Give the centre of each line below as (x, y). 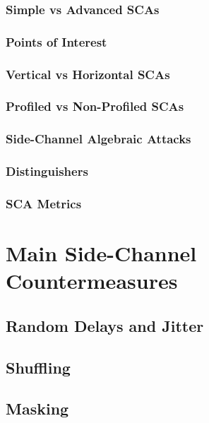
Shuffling (38, 367)
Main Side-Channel (101, 253)
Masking (37, 409)
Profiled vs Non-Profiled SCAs (95, 106)
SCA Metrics (44, 203)
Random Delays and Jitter (105, 325)
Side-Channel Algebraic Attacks (98, 139)
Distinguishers (47, 171)
